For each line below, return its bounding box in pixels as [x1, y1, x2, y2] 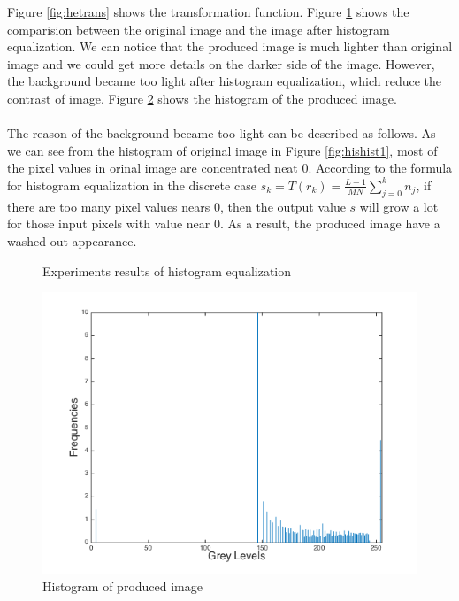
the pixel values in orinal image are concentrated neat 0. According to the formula [7, 158, 453, 177]
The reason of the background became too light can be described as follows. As [7, 124, 436, 143]
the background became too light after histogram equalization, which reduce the [7, 72, 442, 90]
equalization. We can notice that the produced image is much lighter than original [7, 37, 453, 56]
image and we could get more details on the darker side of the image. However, [7, 54, 435, 73]
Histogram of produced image [42, 576, 203, 595]
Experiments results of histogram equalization [42, 261, 292, 280]
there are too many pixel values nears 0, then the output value [7, 196, 346, 215]
